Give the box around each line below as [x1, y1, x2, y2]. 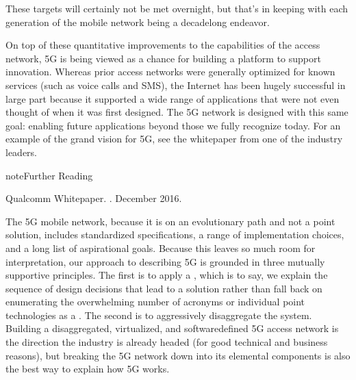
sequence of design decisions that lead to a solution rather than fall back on [5, 281, 322, 295]
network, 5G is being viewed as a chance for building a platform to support [5, 51, 321, 65]
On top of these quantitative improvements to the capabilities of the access [5, 38, 320, 52]
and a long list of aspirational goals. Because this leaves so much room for [5, 240, 316, 255]
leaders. [5, 144, 38, 159]
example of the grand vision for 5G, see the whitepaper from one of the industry [5, 131, 343, 146]
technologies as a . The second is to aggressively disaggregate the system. [5, 307, 312, 322]
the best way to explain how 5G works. [5, 362, 170, 376]
